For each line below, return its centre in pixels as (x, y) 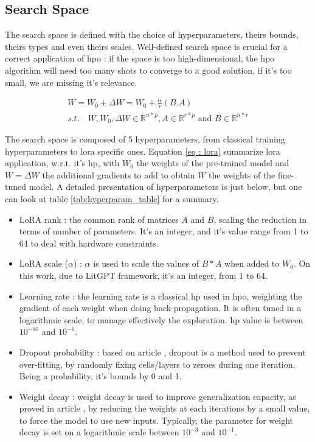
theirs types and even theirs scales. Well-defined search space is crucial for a (146, 46)
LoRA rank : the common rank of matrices (99, 219)
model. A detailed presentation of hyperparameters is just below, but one (165, 187)
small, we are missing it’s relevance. (71, 82)
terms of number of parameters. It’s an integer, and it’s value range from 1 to (164, 231)
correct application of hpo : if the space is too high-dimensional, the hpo (140, 58)
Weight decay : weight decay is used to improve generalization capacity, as (157, 396)
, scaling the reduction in (260, 219)
